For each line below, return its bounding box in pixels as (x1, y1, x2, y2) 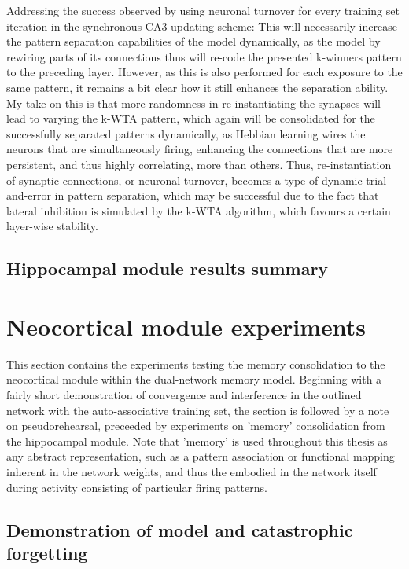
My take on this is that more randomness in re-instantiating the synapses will (6, 94, 381, 111)
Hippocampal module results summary (6, 256, 329, 281)
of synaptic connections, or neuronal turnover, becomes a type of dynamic (6, 171, 363, 188)
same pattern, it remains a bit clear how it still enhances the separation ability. (6, 79, 389, 95)
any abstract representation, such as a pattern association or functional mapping (6, 448, 395, 464)
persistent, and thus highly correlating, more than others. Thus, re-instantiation (6, 156, 392, 172)
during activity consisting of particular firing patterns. (6, 479, 267, 495)
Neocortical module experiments (6, 310, 367, 342)
